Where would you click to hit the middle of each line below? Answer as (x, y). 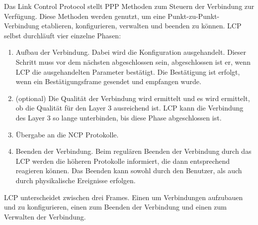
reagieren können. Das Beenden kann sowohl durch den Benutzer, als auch (129, 170)
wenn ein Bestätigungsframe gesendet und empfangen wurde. (108, 81)
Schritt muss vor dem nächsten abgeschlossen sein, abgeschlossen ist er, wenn (133, 61)
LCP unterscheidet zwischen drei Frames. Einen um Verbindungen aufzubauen (124, 197)
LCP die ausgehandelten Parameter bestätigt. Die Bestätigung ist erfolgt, (128, 71)
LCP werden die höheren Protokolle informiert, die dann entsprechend (123, 161)
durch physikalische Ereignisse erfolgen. (76, 180)
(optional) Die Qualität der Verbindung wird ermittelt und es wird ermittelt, (133, 98)
